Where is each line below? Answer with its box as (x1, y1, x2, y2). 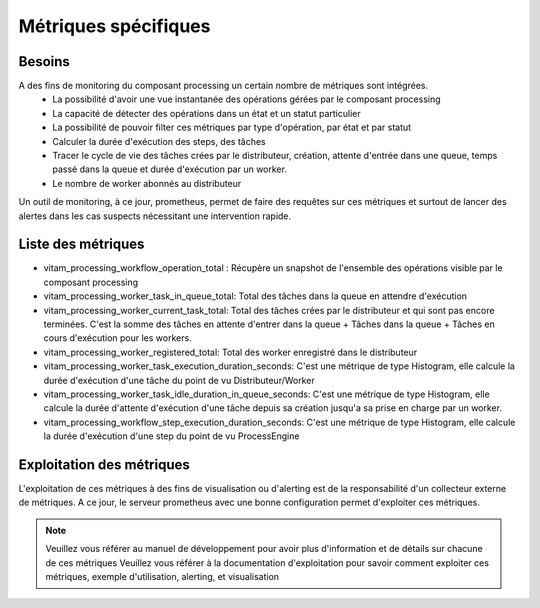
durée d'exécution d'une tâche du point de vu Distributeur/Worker (43, 374, 315, 386)
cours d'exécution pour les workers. (43, 332, 192, 344)
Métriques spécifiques (18, 15, 211, 37)
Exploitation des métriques (18, 456, 190, 473)
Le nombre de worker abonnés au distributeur (52, 177, 242, 189)
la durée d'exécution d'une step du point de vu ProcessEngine (43, 430, 300, 442)
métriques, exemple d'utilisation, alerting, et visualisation (45, 571, 280, 583)
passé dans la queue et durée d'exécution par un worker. (52, 163, 287, 175)
